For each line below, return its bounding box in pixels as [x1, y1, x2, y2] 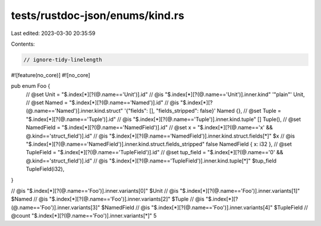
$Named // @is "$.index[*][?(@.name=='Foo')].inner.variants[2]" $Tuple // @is [11, 196, 204, 203]
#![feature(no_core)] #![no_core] [11, 71, 90, 78]
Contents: [11, 40, 35, 47]
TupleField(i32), [26, 165, 65, 173]
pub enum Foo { [11, 82, 51, 90]
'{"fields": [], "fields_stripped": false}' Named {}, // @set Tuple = [124, 107, 282, 114]
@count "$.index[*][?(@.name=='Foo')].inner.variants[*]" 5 [11, 212, 157, 219]
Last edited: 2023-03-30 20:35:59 [11, 30, 96, 37]
